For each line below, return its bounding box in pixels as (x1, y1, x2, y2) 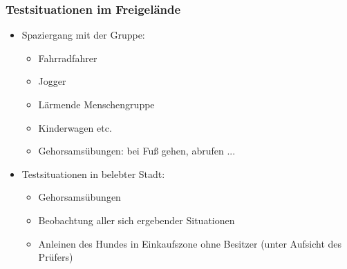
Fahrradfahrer (38, 50, 97, 65)
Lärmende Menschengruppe (38, 97, 155, 111)
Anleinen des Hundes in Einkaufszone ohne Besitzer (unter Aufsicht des (38, 236, 342, 250)
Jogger (38, 74, 66, 88)
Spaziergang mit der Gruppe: (21, 28, 145, 42)
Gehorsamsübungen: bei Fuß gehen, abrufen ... (38, 143, 236, 158)
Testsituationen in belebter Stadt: (21, 166, 165, 181)
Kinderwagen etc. (38, 120, 112, 134)
